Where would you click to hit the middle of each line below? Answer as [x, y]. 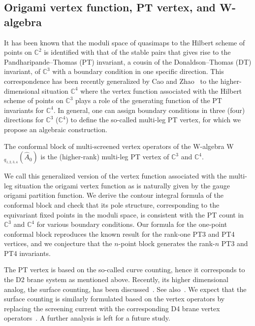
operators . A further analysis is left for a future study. [87, 318]
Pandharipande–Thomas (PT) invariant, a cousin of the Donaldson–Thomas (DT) [128, 61]
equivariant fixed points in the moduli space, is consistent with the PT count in [124, 214]
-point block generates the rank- [167, 243]
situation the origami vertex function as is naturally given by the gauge [122, 185]
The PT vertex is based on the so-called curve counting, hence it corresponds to [125, 270]
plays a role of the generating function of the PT [149, 100]
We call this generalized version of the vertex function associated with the [115, 176]
